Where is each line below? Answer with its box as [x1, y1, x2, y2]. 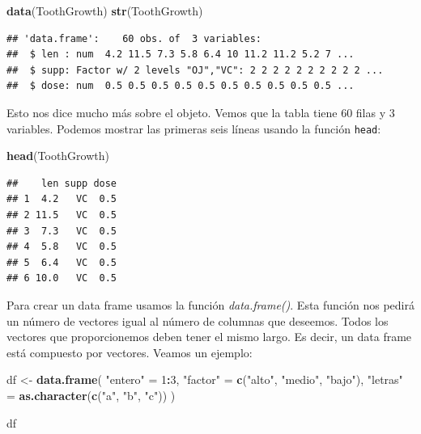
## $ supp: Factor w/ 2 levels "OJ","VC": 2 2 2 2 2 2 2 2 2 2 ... [6, 64, 384, 76]
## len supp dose [6, 177, 117, 189]
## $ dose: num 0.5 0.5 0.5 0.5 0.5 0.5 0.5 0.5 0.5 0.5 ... [6, 80, 355, 92]
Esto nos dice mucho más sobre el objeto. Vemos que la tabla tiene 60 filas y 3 [6, 103, 395, 120]
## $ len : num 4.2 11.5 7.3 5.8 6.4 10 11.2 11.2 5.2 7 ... [6, 48, 355, 61]
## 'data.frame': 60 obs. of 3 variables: [6, 32, 262, 44]
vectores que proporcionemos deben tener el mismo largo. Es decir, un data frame [6, 328, 412, 345]
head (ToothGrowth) [6, 147, 109, 164]
